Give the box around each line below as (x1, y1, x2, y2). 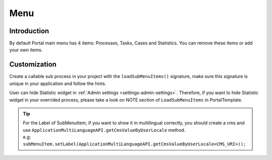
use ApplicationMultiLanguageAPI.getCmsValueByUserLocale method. (23, 127, 186, 133)
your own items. (9, 47, 43, 53)
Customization (9, 60, 57, 69)
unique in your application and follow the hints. (9, 81, 107, 87)
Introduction (9, 27, 49, 35)
